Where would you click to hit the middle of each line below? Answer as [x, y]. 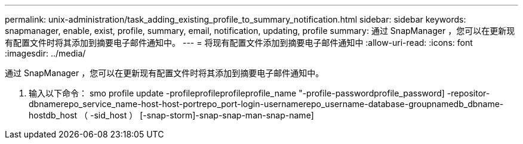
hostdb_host [53, 115]
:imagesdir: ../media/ [45, 53]
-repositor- [468, 93]
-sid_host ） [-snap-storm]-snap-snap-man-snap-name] [202, 115]
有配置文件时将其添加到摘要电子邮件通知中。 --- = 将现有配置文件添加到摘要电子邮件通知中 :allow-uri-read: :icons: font [239, 43]
